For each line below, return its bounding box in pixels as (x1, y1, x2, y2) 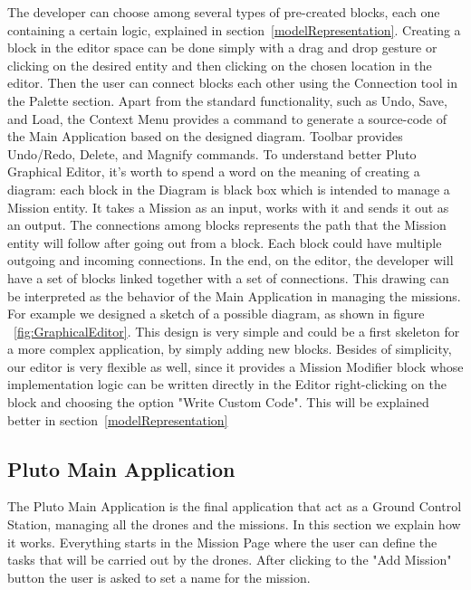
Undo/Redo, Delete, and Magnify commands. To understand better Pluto (7, 144, 417, 163)
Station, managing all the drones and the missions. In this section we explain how (7, 515, 461, 534)
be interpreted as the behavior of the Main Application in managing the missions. (7, 286, 461, 305)
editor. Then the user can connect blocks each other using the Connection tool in (7, 73, 457, 92)
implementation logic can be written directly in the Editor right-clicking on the (7, 375, 447, 394)
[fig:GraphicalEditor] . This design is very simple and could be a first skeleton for (14, 321, 460, 340)
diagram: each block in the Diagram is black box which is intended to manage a (7, 179, 450, 198)
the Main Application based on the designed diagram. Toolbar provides (7, 127, 403, 146)
